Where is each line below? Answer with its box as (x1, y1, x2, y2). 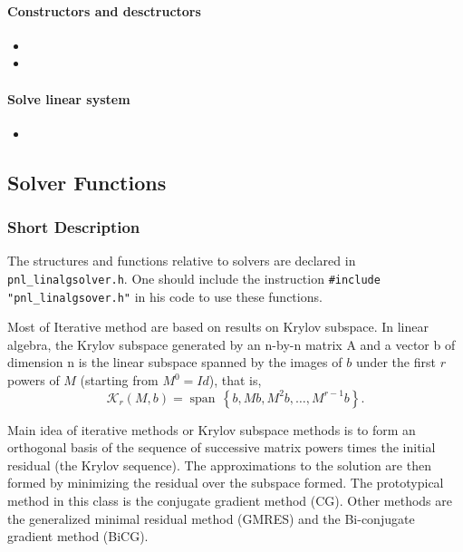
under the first (355, 353, 436, 372)
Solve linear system (7, 89, 130, 108)
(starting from (80, 371, 159, 390)
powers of (7, 371, 60, 390)
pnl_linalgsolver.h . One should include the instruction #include (7, 268, 381, 287)
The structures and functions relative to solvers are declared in (7, 251, 356, 270)
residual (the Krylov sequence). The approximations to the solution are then (7, 455, 431, 474)
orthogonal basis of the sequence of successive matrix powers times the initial (7, 438, 436, 457)
